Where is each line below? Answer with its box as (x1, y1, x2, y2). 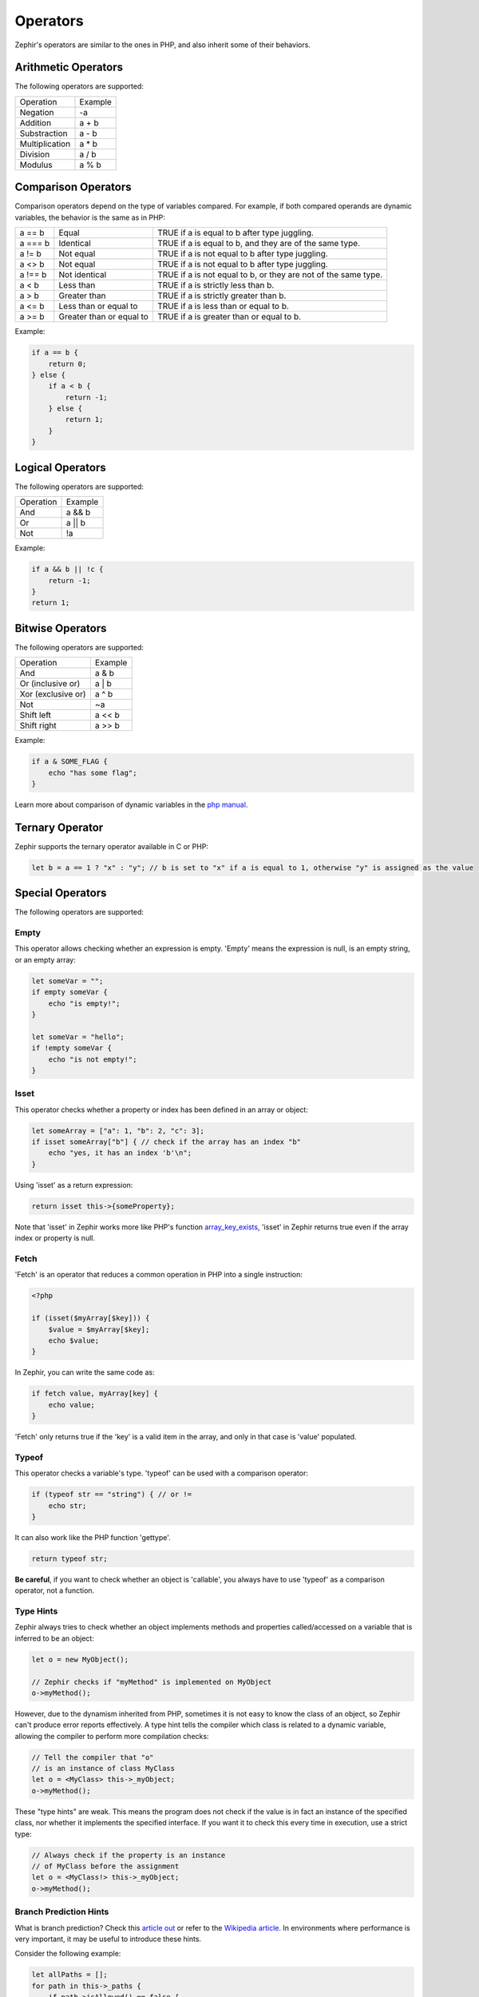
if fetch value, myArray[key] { (31, 1389, 159, 1398)
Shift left (19, 709, 52, 721)
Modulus (19, 159, 53, 170)
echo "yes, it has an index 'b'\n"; (48, 1149, 192, 1157)
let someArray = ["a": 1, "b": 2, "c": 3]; (31, 1126, 205, 1135)
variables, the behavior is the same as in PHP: (14, 212, 165, 222)
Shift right (19, 720, 57, 731)
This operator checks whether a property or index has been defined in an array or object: (14, 1105, 309, 1114)
